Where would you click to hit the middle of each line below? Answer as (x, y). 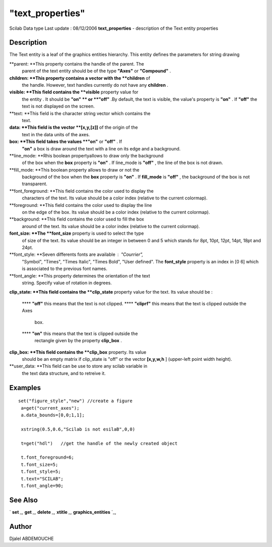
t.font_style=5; (41, 472)
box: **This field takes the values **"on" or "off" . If (66, 142)
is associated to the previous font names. (65, 269)
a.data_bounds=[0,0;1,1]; (53, 415)
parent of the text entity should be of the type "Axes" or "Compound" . (96, 71)
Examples (25, 388)
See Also (23, 500)
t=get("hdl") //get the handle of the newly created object (99, 443)
